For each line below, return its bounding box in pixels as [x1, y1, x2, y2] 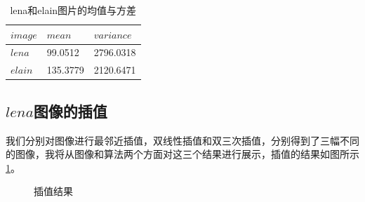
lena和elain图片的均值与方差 [10, 3, 137, 17]
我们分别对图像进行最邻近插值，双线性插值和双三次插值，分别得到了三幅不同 [6, 133, 359, 147]
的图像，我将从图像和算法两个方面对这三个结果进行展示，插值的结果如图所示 [6, 147, 359, 161]
